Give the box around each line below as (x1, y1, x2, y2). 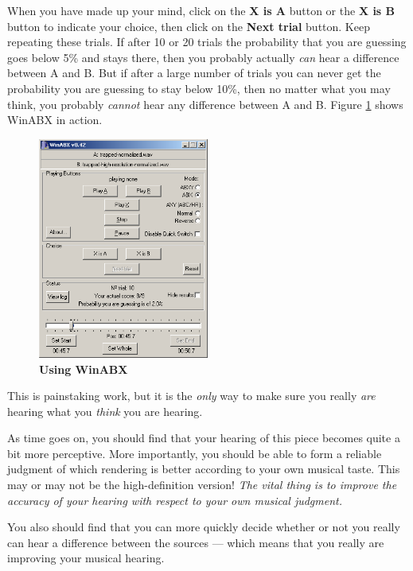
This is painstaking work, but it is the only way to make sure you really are (7, 387, 376, 404)
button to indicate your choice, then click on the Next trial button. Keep (7, 17, 370, 34)
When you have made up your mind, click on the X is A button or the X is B (7, 2, 395, 18)
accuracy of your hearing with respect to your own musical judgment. (7, 491, 343, 508)
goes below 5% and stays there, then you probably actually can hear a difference (7, 49, 399, 65)
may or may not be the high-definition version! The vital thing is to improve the (7, 476, 397, 493)
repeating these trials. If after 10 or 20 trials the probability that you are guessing (7, 33, 407, 50)
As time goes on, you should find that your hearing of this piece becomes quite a (7, 429, 400, 446)
